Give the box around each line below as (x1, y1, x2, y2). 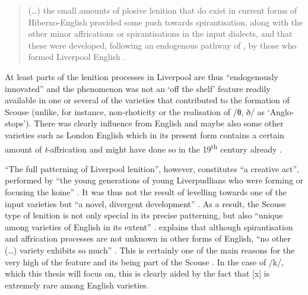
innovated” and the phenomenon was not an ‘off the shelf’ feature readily (5, 82, 271, 94)
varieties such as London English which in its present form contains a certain (5, 128, 284, 141)
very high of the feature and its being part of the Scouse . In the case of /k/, (5, 255, 284, 268)
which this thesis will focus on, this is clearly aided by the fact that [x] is (5, 267, 270, 280)
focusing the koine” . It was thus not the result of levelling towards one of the (5, 185, 287, 198)
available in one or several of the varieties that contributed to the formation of (5, 94, 290, 106)
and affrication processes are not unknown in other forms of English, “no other (5, 232, 291, 245)
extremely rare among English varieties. (5, 278, 149, 291)
